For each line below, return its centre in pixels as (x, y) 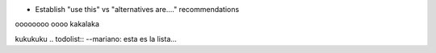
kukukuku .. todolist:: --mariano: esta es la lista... (96, 39)
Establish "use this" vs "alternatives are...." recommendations (137, 9)
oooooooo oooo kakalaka (57, 24)
